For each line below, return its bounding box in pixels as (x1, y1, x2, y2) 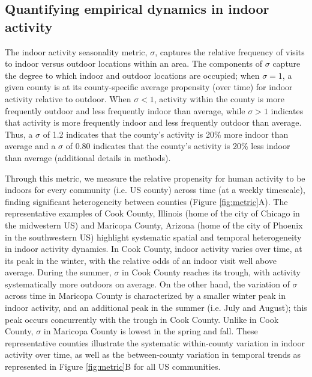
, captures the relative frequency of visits (155, 45, 305, 58)
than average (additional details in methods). (5, 151, 171, 164)
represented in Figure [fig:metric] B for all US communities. (5, 360, 221, 373)
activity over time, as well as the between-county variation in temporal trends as (5, 348, 301, 361)
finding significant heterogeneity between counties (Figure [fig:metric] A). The (5, 195, 288, 207)
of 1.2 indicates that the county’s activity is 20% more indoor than (43, 127, 289, 140)
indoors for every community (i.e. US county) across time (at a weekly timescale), (5, 183, 305, 196)
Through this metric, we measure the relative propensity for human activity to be (5, 171, 305, 184)
